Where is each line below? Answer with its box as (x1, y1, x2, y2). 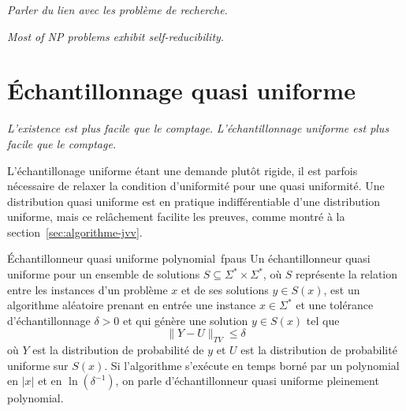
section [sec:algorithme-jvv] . (7, 223, 143, 240)
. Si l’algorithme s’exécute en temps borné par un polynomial (104, 357, 400, 373)
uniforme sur (7, 357, 69, 373)
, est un (323, 281, 360, 297)
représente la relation (296, 266, 398, 282)
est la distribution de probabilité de (32, 342, 204, 358)
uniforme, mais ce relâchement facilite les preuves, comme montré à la (7, 208, 345, 225)
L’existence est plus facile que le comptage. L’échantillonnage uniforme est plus (7, 120, 389, 136)
